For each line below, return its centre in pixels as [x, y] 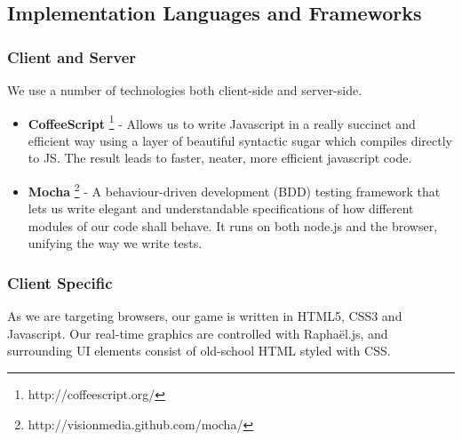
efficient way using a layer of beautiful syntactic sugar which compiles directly [240, 140]
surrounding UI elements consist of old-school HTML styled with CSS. [199, 351]
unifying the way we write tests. [115, 243]
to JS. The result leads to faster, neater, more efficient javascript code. [220, 158]
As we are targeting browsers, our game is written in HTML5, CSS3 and [205, 316]
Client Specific [60, 282]
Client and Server [72, 56]
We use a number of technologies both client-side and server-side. [185, 90]
